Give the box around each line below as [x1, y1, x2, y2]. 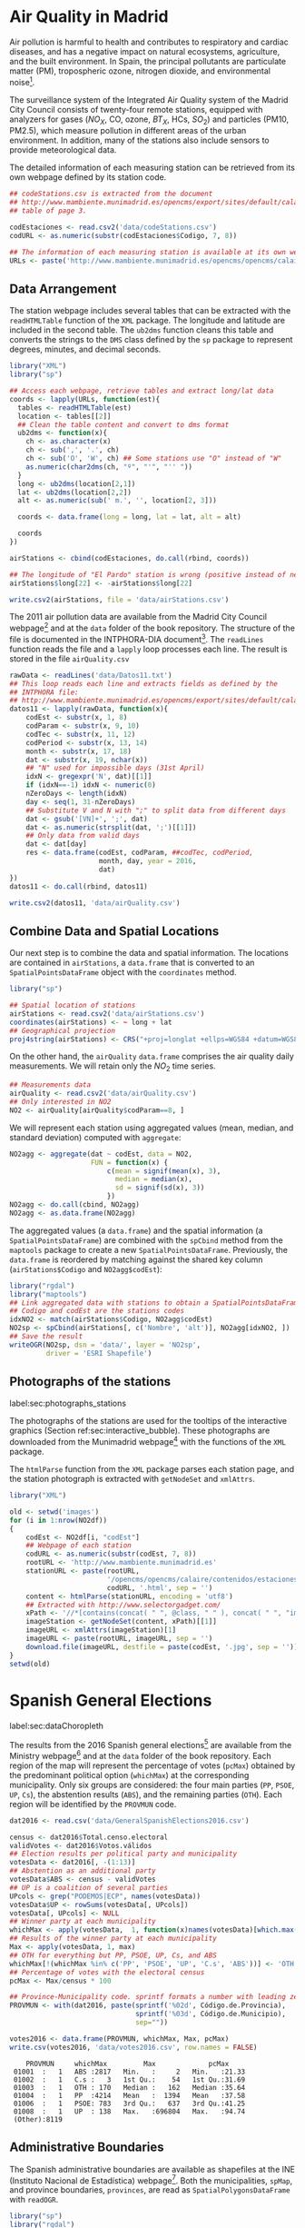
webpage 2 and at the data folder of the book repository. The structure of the [9, 621, 295, 633]
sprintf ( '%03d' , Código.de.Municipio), [134, 2010, 286, 2019]
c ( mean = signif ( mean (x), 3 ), [106, 1166, 221, 1176]
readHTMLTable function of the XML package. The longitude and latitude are [9, 315, 286, 326]
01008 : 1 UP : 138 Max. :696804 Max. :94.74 [13, 2106, 246, 2116]
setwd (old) [9, 1659, 51, 1668]
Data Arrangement [9, 281, 117, 296]
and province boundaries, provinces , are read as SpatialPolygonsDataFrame [9, 2184, 290, 2195]
